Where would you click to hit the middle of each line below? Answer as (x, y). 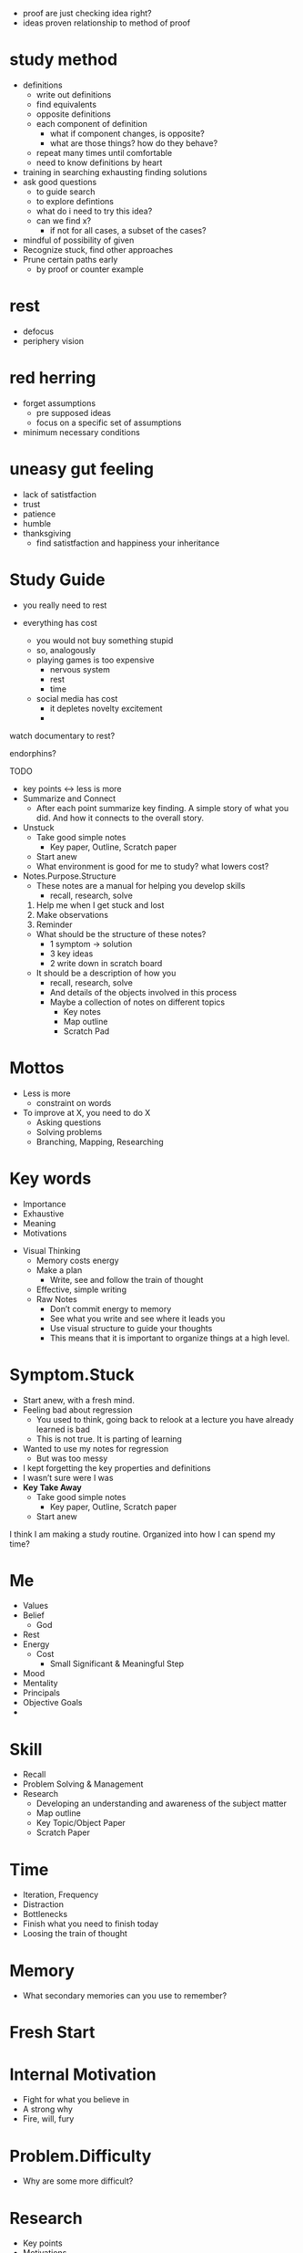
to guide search (66, 192)
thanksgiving (46, 533)
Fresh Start (52, 2033)
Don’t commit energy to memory (111, 1309)
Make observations (72, 914)
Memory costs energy (77, 1260)
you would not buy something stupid (105, 640)
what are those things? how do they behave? (134, 143)
